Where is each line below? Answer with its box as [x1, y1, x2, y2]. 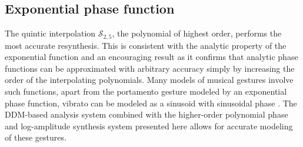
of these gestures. [5, 131, 66, 143]
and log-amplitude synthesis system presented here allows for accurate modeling [5, 119, 293, 132]
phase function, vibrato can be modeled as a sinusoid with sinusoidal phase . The [5, 96, 297, 109]
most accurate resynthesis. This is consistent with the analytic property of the [5, 39, 287, 51]
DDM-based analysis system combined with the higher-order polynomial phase [5, 108, 288, 121]
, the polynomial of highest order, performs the [112, 27, 282, 39]
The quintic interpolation [5, 27, 96, 39]
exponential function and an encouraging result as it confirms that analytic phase [5, 51, 298, 63]
